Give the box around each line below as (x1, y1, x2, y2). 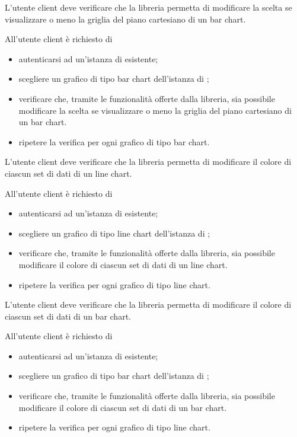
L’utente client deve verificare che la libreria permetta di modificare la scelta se (5, 1, 292, 13)
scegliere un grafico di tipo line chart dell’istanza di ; (18, 227, 210, 239)
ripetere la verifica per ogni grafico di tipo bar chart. (18, 135, 210, 148)
